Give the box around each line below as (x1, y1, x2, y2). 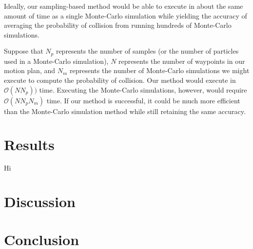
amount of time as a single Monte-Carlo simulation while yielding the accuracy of (4, 10, 247, 20)
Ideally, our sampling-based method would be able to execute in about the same (4, 1, 243, 11)
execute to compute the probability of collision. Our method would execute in (4, 75, 236, 85)
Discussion (4, 192, 76, 211)
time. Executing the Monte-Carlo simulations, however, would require (39, 84, 247, 95)
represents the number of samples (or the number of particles (56, 46, 239, 56)
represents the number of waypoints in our (118, 56, 245, 66)
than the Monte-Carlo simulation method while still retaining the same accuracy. (4, 106, 246, 116)
